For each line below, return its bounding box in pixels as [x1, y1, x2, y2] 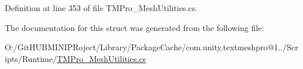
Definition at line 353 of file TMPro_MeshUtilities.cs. [5, 2, 198, 13]
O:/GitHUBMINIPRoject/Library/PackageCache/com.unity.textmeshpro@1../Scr [5, 41, 298, 53]
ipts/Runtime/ [5, 52, 57, 64]
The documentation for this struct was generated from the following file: [5, 21, 264, 33]
